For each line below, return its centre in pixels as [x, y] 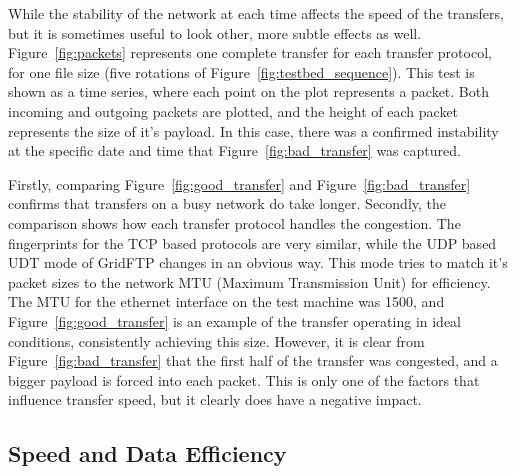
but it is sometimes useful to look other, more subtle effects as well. [215, 32]
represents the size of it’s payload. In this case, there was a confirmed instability [253, 130]
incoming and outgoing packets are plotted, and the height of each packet [233, 110]
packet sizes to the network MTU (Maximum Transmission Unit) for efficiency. [249, 281]
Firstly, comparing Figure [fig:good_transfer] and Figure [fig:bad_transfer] [239, 183]
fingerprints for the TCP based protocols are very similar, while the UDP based [252, 242]
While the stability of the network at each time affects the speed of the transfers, [256, 13]
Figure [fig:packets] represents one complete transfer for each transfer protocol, [250, 52]
